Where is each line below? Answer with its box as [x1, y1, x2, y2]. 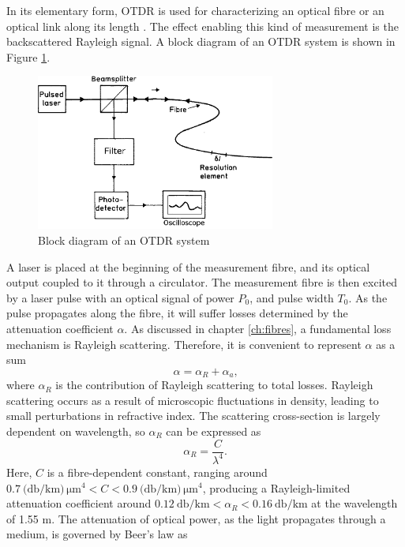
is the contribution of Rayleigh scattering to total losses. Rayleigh [55, 377, 373, 393]
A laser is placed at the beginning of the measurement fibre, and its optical [6, 258, 370, 275]
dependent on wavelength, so [6, 422, 145, 439]
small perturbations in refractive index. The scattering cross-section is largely [6, 407, 381, 424]
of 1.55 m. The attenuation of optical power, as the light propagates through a [6, 510, 386, 526]
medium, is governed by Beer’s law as [6, 526, 188, 542]
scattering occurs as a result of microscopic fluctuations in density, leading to [6, 392, 379, 408]
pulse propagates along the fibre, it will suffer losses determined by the [6, 305, 348, 321]
